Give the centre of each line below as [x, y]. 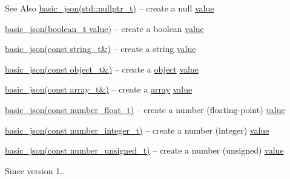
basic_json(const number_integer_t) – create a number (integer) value [137, 130]
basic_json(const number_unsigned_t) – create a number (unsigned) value [144, 150]
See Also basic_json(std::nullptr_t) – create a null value [110, 8]
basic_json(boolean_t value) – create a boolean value [104, 28]
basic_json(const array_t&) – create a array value [99, 89]
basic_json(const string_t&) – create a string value [101, 49]
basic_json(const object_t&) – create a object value [102, 69]
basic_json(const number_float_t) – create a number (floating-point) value [145, 109]
